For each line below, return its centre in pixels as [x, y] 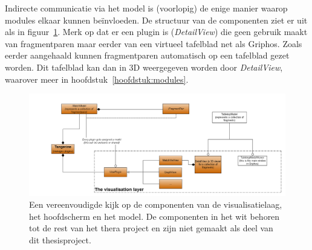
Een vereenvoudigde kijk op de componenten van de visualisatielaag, [156, 204]
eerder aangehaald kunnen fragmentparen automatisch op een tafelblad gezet [147, 55]
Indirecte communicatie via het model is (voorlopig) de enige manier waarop [146, 8]
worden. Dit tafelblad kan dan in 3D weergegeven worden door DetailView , [144, 67]
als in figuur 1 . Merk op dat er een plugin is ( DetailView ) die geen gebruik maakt [156, 32]
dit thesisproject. [60, 239]
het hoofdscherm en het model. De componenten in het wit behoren [154, 216]
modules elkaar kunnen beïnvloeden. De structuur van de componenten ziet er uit [156, 20]
